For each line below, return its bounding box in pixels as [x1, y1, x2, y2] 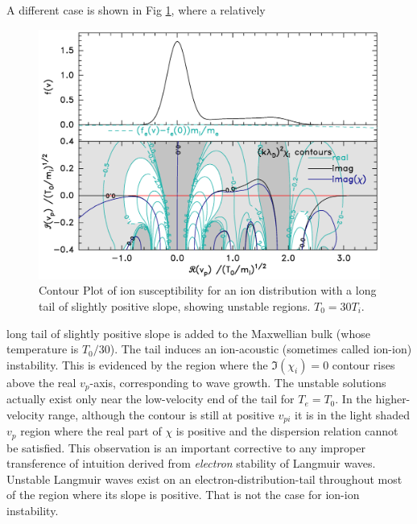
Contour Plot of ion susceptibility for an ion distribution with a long [39, 282, 377, 299]
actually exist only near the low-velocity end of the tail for [6, 390, 295, 407]
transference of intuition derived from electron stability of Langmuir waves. [6, 455, 376, 472]
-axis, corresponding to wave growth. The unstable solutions [89, 373, 386, 390]
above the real [6, 373, 76, 390]
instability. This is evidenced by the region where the [6, 356, 268, 373]
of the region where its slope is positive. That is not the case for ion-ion [6, 486, 360, 503]
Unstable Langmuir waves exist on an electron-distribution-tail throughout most [6, 470, 403, 487]
